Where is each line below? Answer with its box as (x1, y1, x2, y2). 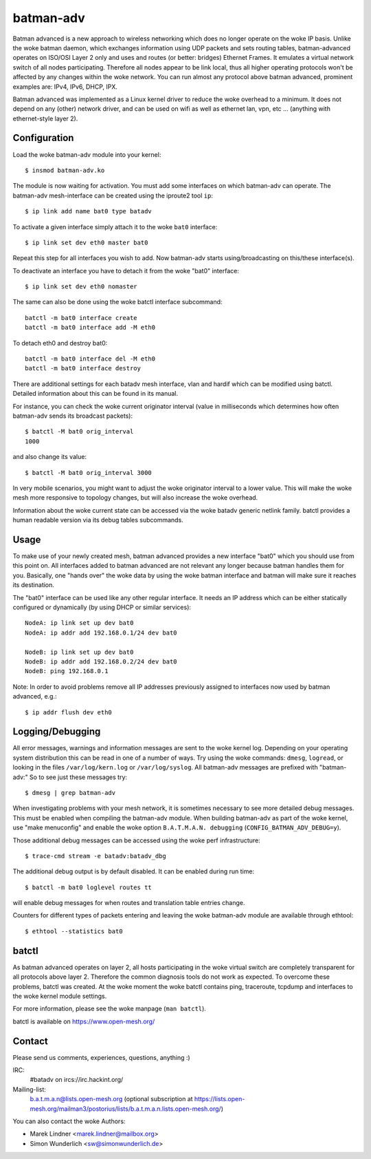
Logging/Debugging (12, 726, 101, 738)
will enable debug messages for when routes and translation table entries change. (12, 899, 245, 907)
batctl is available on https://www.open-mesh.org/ (12, 1017, 155, 1025)
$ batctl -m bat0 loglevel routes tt (25, 883, 153, 891)
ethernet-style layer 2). (12, 114, 78, 123)
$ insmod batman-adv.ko (25, 166, 105, 174)
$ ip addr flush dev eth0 (25, 708, 113, 716)
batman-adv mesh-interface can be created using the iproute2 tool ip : (12, 191, 213, 200)
